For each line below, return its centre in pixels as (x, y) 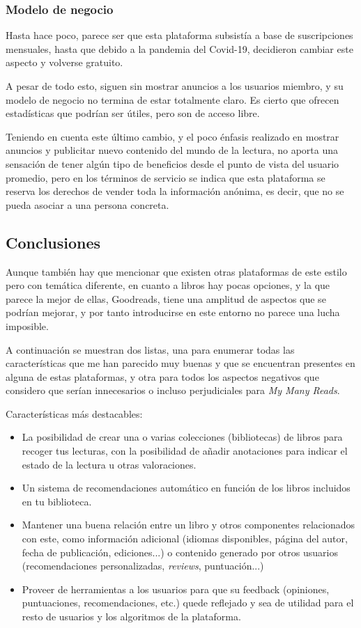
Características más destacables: (74, 413)
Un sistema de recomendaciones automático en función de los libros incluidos (186, 488)
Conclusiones (53, 242)
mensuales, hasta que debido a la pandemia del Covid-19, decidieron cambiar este (179, 48)
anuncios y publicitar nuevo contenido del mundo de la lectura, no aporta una (172, 150)
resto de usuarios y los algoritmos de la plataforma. (131, 617)
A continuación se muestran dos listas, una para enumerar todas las (150, 349)
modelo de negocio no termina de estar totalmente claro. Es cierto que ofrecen (172, 99)
